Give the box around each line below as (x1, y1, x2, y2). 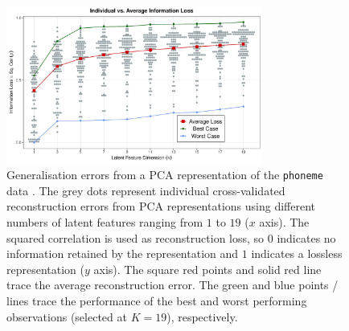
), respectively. (166, 308, 238, 325)
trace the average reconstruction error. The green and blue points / (6, 276, 339, 293)
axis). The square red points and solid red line (93, 260, 322, 277)
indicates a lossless (251, 245, 343, 262)
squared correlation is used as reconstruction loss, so (6, 229, 265, 246)
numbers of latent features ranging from (6, 214, 203, 231)
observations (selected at (6, 308, 127, 325)
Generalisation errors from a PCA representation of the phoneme (6, 166, 323, 183)
